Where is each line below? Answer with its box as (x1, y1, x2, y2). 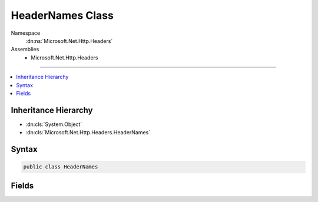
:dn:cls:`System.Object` (25, 121, 82, 128)
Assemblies (11, 46, 39, 53)
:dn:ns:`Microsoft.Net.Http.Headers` (25, 37, 113, 44)
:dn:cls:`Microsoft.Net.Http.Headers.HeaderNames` (25, 129, 151, 136)
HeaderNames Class (11, 9, 114, 22)
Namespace (11, 29, 41, 37)
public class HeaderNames (23, 164, 98, 170)
